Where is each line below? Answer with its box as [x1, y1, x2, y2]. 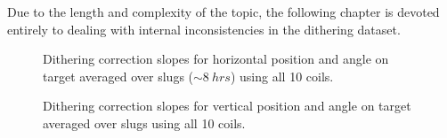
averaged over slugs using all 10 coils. [43, 113, 246, 132]
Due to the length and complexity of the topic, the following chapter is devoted [7, 3, 440, 20]
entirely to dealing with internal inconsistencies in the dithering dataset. [7, 19, 401, 38]
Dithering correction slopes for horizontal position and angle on [43, 50, 389, 68]
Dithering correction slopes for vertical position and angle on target [43, 96, 411, 115]
